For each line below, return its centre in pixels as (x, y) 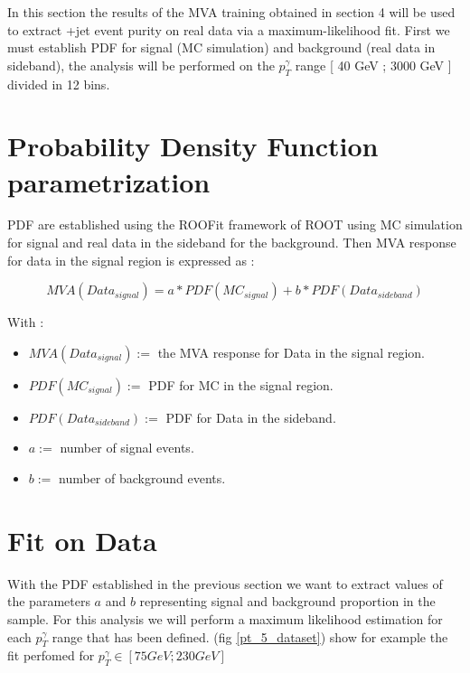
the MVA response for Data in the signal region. (291, 352)
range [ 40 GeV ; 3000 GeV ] (373, 65)
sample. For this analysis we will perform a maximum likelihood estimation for (225, 618)
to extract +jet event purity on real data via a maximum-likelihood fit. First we (229, 29)
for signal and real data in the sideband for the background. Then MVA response (232, 243)
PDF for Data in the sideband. (251, 417)
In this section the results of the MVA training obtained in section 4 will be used (231, 12)
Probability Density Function (193, 146)
